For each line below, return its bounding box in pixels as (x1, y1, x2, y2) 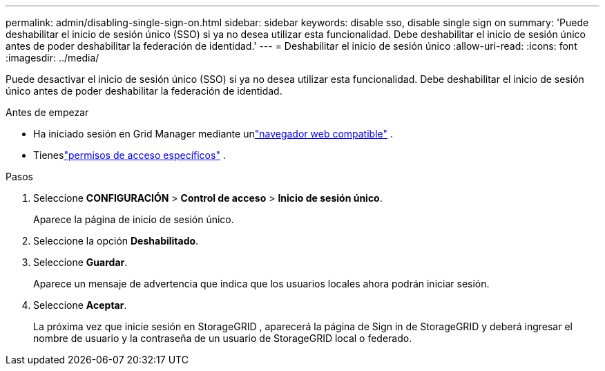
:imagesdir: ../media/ (6, 52, 99, 64)
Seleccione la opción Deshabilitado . (33, 235, 199, 247)
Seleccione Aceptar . (33, 299, 127, 311)
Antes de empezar (6, 106, 89, 118)
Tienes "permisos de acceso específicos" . (33, 149, 226, 161)
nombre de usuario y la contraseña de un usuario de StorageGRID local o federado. (33, 332, 412, 344)
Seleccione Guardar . (33, 256, 128, 268)
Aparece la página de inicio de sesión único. (33, 213, 234, 225)
